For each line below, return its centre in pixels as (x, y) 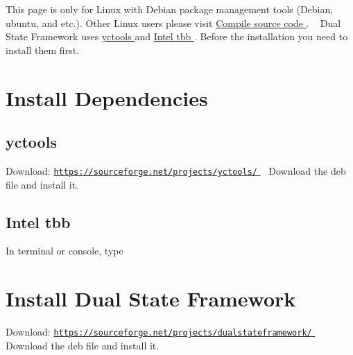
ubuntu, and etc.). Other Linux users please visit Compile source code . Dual (173, 23)
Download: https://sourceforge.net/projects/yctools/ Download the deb (176, 170)
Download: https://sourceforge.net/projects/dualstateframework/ (159, 332)
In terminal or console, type (64, 251)
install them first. (42, 50)
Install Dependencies (107, 97)
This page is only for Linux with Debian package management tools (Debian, (170, 9)
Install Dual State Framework (151, 298)
